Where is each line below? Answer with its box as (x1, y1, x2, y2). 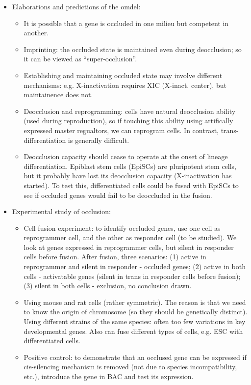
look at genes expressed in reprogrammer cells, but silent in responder (24, 242, 234, 252)
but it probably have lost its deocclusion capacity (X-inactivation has (24, 170, 232, 181)
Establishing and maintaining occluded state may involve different (24, 70, 223, 80)
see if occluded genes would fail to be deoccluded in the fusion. (24, 190, 212, 200)
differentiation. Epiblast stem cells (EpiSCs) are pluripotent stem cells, (24, 161, 237, 171)
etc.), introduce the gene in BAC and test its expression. (24, 371, 194, 381)
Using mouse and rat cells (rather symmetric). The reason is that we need (24, 297, 246, 307)
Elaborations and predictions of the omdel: (12, 1, 141, 11)
